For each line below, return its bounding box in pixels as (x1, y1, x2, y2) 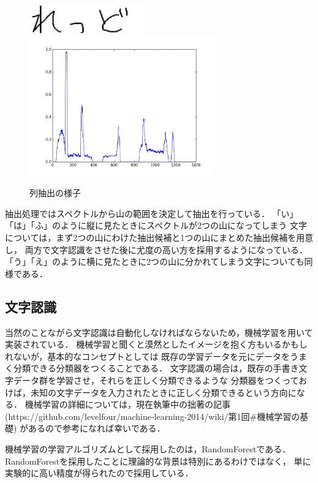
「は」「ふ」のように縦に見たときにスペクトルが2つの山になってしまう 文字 (5, 219, 307, 232)
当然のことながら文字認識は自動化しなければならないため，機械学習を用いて (5, 325, 313, 338)
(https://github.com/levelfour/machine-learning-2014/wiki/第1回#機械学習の (5, 409, 300, 422)
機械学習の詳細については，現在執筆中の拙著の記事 (25, 398, 230, 411)
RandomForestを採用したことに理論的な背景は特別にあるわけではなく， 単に (5, 454, 311, 467)
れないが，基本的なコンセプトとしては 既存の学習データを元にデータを (5, 349, 290, 362)
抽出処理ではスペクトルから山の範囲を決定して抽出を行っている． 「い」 (5, 207, 298, 219)
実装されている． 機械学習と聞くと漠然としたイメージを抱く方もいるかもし (5, 338, 308, 351)
